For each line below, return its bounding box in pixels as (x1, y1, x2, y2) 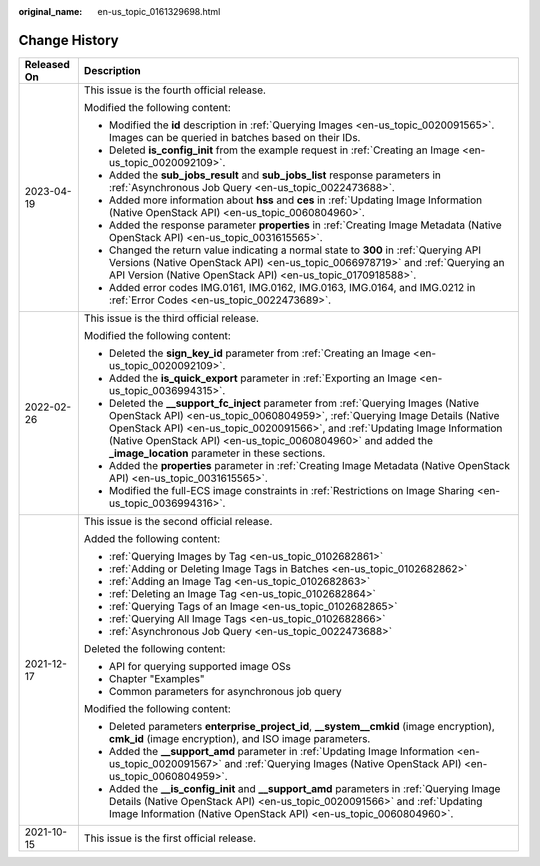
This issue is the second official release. (83, 514, 273, 528)
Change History (18, 31, 119, 49)
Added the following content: (83, 531, 221, 545)
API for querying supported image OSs (108, 659, 292, 673)
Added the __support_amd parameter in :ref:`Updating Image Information (108, 744, 455, 758)
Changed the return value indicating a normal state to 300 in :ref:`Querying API (108, 243, 482, 257)
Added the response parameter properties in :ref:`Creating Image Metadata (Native (108, 218, 502, 232)
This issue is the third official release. (83, 311, 260, 325)
